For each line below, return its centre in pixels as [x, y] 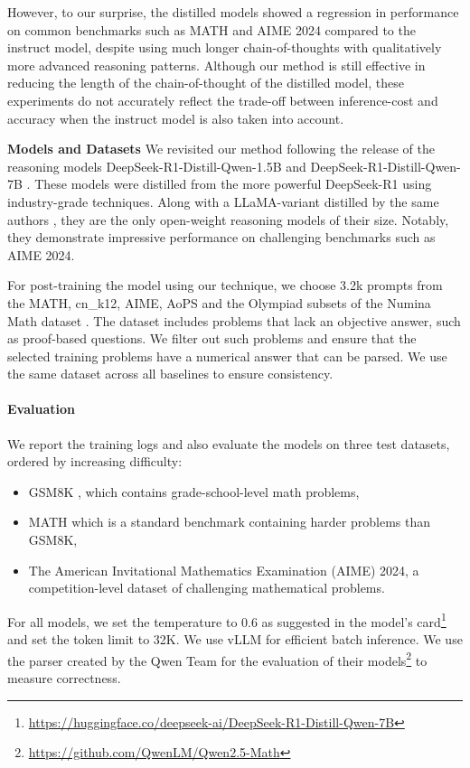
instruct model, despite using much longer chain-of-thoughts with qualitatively [225, 47]
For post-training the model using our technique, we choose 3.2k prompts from [225, 285]
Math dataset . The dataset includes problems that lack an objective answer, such [234, 320]
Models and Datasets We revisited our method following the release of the [221, 149]
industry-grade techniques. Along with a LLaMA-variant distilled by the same [223, 201]
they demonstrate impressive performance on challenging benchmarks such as [221, 237]
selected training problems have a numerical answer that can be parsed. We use [227, 356]
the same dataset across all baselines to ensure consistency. [170, 374]
